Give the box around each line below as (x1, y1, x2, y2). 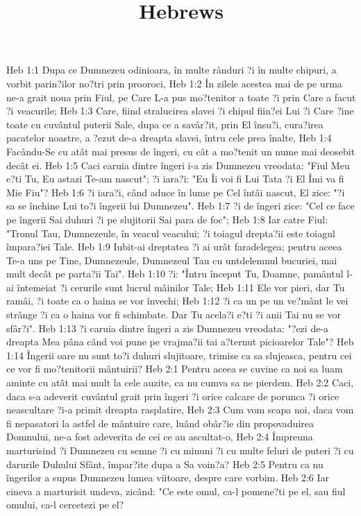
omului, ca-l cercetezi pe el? (6, 497, 124, 512)
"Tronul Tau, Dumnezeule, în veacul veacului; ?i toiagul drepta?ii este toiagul (6, 225, 335, 240)
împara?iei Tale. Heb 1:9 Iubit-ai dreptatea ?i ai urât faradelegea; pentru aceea (6, 239, 342, 254)
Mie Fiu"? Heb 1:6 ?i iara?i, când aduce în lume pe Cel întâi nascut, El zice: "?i (6, 184, 345, 199)
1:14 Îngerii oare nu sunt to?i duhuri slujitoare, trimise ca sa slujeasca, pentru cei (6, 347, 352, 362)
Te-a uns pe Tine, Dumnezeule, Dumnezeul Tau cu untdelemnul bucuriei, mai (6, 252, 337, 267)
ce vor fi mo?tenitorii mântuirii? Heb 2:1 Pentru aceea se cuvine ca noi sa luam (6, 361, 343, 376)
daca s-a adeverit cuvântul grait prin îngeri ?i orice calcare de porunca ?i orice (6, 388, 339, 403)
